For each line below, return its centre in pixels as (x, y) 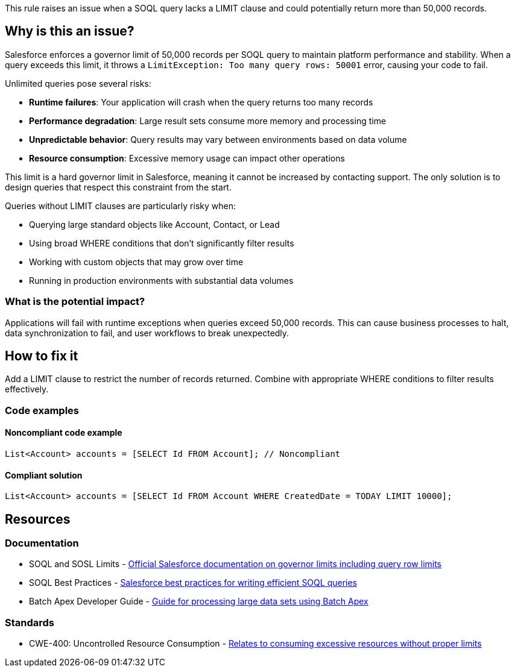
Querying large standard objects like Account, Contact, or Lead (154, 224)
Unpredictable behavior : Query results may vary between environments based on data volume (218, 139)
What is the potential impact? (75, 302)
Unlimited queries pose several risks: (78, 83)
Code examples (42, 410)
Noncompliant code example (64, 433)
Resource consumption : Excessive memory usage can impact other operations (187, 158)
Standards (30, 622)
